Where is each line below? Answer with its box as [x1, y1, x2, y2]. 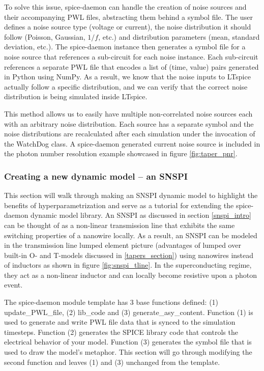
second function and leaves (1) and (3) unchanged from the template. [4, 356, 220, 367]
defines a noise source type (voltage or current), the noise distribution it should [4, 21, 251, 32]
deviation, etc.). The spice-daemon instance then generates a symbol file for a [4, 41, 246, 52]
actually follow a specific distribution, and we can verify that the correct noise [4, 81, 248, 92]
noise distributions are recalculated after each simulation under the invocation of [4, 128, 255, 139]
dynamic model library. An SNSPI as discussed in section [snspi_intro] [31, 210, 251, 220]
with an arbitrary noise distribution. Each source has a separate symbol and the [4, 118, 254, 129]
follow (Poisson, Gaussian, [4, 31, 85, 42]
